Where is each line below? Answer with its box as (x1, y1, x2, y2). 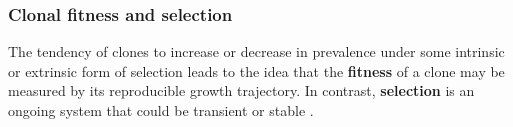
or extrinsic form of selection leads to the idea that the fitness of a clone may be (8, 60, 505, 81)
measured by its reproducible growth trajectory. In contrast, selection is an (8, 80, 475, 101)
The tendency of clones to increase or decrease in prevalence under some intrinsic (8, 41, 505, 62)
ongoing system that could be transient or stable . (8, 100, 314, 120)
